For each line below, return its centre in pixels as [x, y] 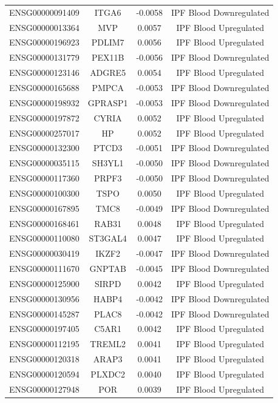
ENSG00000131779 [44, 57]
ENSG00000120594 [44, 374]
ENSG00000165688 [44, 87]
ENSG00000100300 [44, 193]
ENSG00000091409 [44, 12]
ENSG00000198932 [44, 102]
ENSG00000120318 [44, 359]
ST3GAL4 [108, 238]
